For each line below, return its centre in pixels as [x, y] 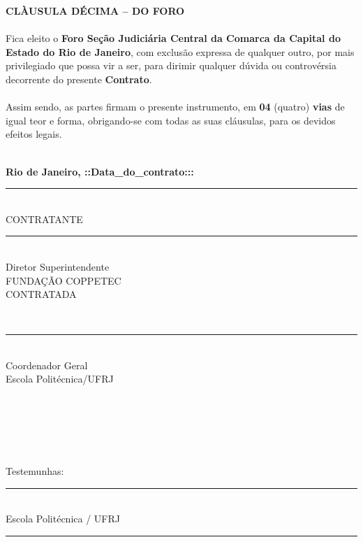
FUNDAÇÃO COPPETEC [64, 280]
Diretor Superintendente [58, 266]
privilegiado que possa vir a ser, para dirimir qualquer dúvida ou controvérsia [171, 65]
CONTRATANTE [44, 219]
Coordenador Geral [47, 365]
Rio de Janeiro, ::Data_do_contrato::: [100, 171]
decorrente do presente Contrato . [79, 79]
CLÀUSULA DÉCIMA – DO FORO [95, 10]
